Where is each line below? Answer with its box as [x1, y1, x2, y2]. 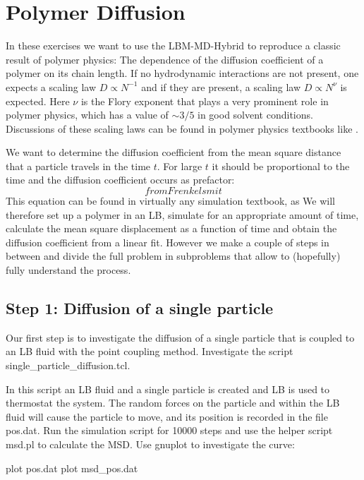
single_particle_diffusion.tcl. [6, 358, 131, 373]
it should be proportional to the [212, 158, 350, 173]
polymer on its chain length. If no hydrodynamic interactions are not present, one [6, 66, 359, 80]
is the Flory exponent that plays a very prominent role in [80, 93, 329, 108]
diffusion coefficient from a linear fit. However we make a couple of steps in [6, 234, 329, 249]
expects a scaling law [6, 79, 97, 94]
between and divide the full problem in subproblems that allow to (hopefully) [6, 248, 341, 263]
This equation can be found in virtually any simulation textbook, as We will [6, 193, 336, 208]
